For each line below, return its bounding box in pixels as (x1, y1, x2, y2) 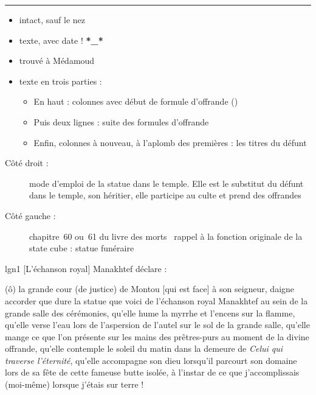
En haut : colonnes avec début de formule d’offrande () (33, 95, 238, 108)
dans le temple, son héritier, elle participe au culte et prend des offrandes (29, 189, 301, 201)
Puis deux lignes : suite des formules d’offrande (33, 115, 209, 128)
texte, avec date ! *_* (19, 33, 103, 46)
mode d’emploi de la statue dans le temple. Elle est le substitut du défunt (29, 177, 304, 189)
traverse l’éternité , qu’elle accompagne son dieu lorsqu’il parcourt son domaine (5, 354, 297, 366)
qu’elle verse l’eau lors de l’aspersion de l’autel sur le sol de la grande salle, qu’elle (5, 318, 310, 331)
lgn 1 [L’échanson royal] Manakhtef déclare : (5, 262, 167, 274)
